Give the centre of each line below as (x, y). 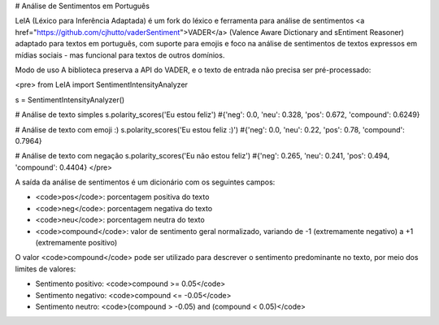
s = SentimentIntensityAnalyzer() (70, 100)
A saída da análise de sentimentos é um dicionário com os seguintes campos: (145, 182)
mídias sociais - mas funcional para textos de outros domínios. (120, 55)
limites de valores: (46, 269)
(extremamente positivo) (76, 243)
